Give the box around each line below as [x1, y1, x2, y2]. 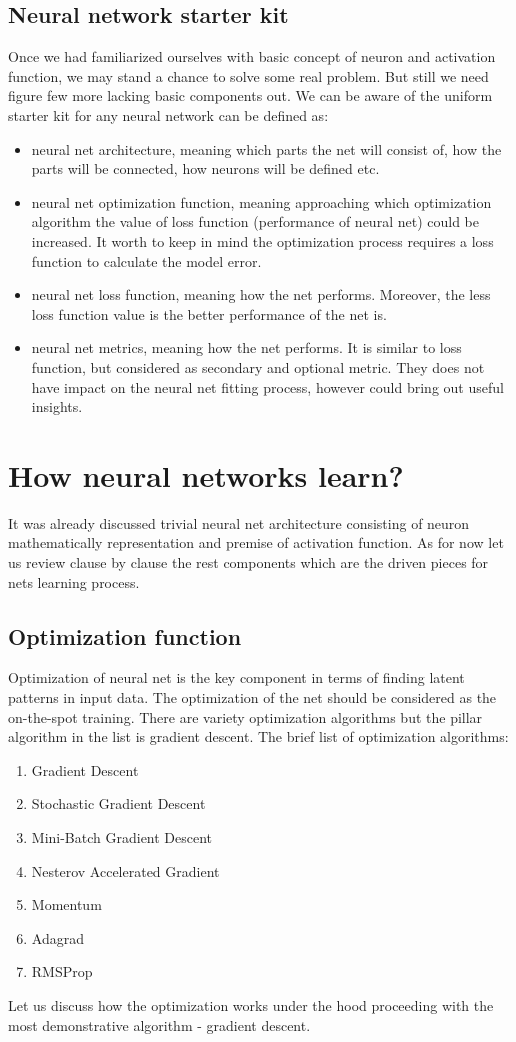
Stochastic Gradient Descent [31, 793, 206, 814]
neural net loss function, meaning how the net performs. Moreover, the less [31, 284, 491, 305]
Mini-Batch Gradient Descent [31, 826, 213, 847]
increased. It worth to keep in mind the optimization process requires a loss [31, 230, 494, 251]
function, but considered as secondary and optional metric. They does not [31, 356, 485, 377]
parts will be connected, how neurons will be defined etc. [31, 158, 380, 179]
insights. [31, 396, 83, 417]
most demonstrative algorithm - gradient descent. [8, 1014, 311, 1035]
